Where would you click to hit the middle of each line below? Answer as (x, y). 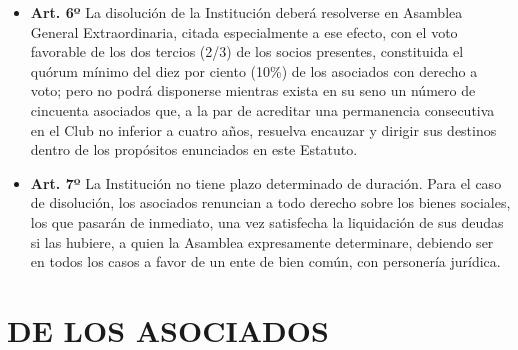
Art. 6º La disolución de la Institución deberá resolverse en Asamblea (246, 12)
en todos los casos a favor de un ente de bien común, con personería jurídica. (265, 261)
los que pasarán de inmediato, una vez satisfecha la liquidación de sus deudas (267, 221)
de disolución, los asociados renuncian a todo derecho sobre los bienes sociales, (270, 202)
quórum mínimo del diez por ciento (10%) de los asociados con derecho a (254, 70)
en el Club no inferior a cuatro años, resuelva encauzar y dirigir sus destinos (263, 129)
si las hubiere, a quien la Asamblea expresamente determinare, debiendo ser (262, 241)
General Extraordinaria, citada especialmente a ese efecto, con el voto (244, 31)
